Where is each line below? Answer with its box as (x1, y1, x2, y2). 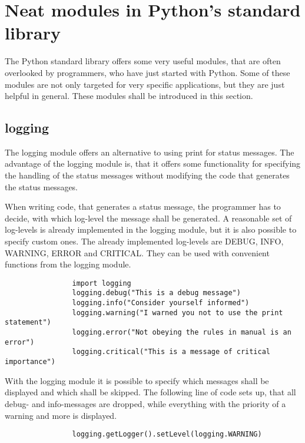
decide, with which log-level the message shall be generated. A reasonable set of (5, 211, 292, 224)
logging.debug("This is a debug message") (72, 289, 241, 297)
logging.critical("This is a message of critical (72, 348, 271, 356)
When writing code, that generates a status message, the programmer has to (5, 200, 281, 213)
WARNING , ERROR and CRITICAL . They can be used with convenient (5, 246, 270, 259)
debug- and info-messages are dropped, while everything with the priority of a (5, 397, 286, 409)
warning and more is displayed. (5, 409, 117, 421)
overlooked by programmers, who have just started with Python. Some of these (5, 66, 290, 78)
